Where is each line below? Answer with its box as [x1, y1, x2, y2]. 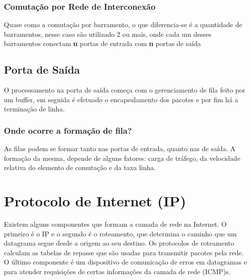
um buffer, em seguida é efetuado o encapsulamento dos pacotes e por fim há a [4, 94, 238, 104]
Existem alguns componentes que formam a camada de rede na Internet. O [4, 219, 227, 229]
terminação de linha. [4, 104, 65, 114]
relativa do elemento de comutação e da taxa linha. [4, 162, 156, 172]
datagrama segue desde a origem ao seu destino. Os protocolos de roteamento [4, 238, 234, 248]
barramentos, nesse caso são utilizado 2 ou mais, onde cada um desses [4, 29, 212, 39]
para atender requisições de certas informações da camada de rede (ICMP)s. [4, 266, 231, 277]
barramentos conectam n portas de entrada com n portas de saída [4, 38, 201, 48]
